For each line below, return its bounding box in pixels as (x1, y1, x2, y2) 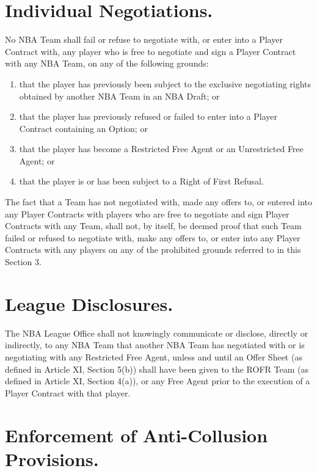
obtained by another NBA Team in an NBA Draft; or (19, 89, 220, 102)
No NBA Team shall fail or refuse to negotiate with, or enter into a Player (5, 33, 283, 46)
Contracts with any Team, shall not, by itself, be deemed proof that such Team (5, 219, 302, 232)
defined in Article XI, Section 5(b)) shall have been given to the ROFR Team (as (5, 362, 308, 375)
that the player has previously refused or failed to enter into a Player (19, 110, 278, 123)
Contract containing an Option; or (19, 122, 148, 134)
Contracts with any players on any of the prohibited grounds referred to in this (5, 243, 301, 256)
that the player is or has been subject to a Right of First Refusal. (19, 175, 264, 188)
